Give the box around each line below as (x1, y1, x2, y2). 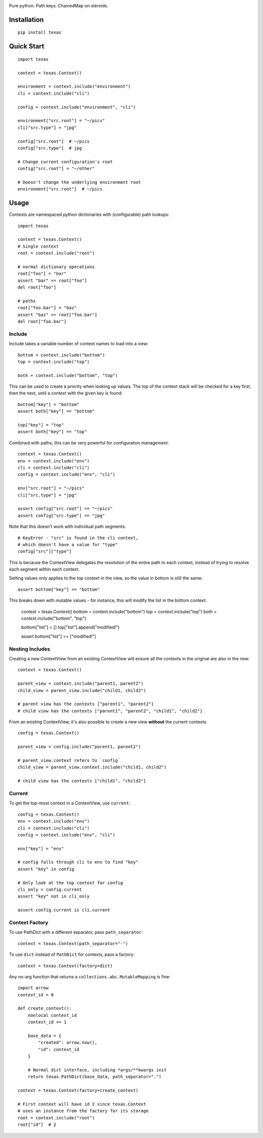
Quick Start (9, 42, 44, 51)
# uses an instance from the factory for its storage (18, 1108, 149, 1114)
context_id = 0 (18, 992, 54, 997)
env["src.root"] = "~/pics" (18, 485, 85, 491)
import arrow (18, 985, 49, 991)
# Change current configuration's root (18, 159, 113, 165)
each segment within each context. (9, 567, 80, 572)
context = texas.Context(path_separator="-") (18, 941, 129, 946)
